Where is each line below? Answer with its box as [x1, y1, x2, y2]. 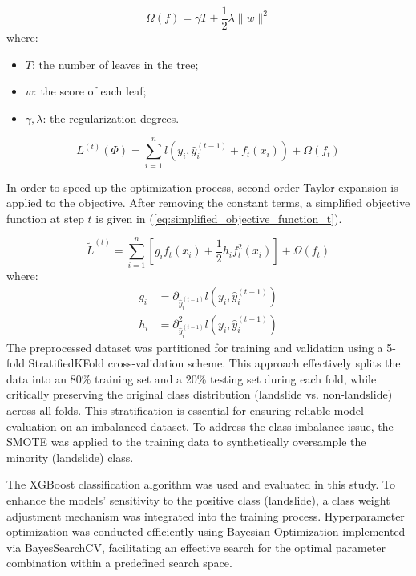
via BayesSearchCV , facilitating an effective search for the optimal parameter [6, 538, 386, 555]
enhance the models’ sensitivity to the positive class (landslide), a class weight [6, 491, 390, 508]
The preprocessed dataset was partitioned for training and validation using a [6, 339, 383, 355]
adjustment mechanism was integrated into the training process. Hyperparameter [6, 507, 405, 524]
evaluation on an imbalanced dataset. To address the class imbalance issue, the [6, 417, 394, 434]
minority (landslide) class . [6, 448, 134, 465]
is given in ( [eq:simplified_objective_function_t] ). [95, 209, 342, 226]
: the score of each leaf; [33, 83, 147, 99]
